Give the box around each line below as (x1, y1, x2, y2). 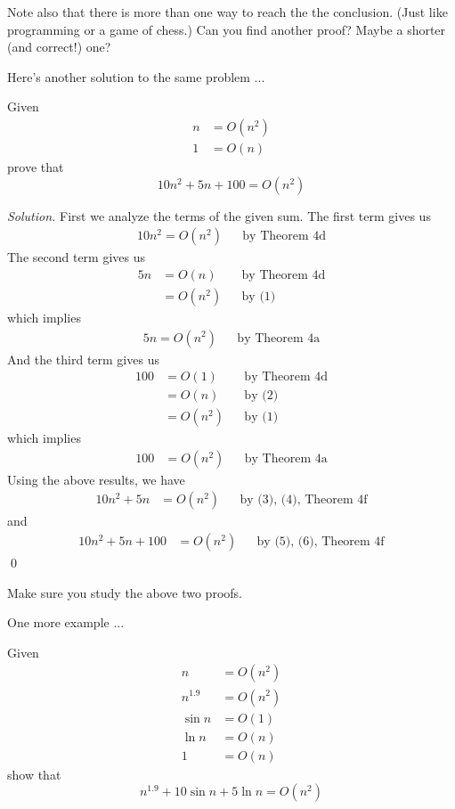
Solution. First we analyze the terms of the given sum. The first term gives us (7, 206, 431, 225)
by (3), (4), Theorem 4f (240, 494, 368, 507)
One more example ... (7, 613, 125, 632)
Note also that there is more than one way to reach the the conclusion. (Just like (7, 3, 448, 20)
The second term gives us (7, 248, 146, 266)
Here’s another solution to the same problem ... (7, 67, 265, 86)
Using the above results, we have (7, 470, 185, 488)
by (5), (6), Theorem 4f (256, 535, 385, 549)
